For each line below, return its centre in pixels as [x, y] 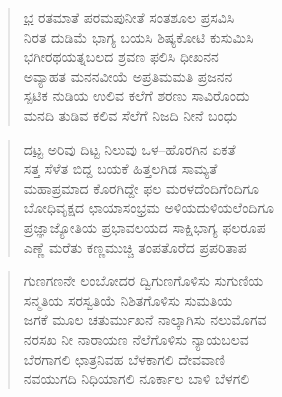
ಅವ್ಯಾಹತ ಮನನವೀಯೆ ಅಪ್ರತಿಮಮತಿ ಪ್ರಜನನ [128, 75]
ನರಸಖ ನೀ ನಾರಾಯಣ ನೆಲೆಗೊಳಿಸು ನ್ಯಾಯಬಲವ [136, 338]
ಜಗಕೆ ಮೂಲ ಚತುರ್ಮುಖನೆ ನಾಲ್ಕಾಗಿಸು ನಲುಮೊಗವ [145, 319]
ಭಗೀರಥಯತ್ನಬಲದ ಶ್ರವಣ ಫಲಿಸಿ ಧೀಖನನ [121, 56]
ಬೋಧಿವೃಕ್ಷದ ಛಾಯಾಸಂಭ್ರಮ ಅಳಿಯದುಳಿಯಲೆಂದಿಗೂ [148, 207]
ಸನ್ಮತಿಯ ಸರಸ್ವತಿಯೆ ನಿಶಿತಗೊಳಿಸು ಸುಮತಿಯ [128, 299]
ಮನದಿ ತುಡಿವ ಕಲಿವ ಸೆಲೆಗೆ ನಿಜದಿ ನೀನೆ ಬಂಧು [130, 114]
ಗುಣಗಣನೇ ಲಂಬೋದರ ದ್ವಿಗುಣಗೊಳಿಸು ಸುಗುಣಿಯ [143, 280]
